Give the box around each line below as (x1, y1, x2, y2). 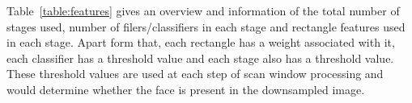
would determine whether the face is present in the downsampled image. (6, 80, 365, 97)
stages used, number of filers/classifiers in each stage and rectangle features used (6, 18, 406, 35)
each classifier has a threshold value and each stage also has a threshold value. (6, 49, 394, 66)
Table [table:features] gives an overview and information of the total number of (6, 2, 400, 19)
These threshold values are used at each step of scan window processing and (6, 65, 384, 82)
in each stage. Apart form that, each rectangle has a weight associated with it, (6, 34, 395, 51)
